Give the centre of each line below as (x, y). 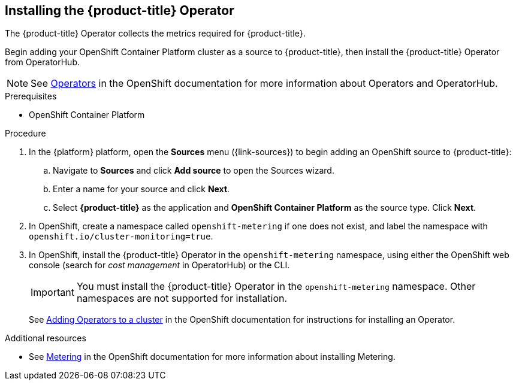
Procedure (25, 134)
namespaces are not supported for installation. (182, 298)
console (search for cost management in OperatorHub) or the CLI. (159, 265)
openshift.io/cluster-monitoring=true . (121, 237)
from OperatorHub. (43, 62)
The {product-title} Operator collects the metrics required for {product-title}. (155, 34)
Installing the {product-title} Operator (120, 10)
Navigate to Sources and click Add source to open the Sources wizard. (194, 171)
